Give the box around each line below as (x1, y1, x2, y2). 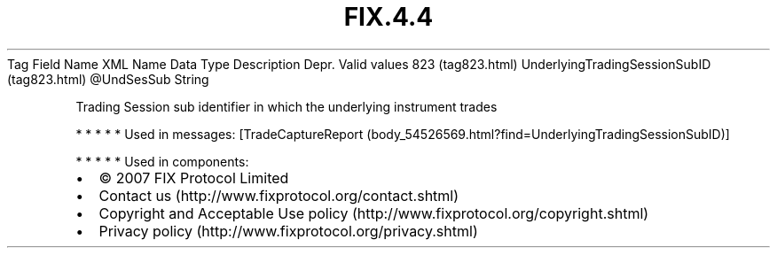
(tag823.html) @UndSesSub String (7, 71, 209, 87)
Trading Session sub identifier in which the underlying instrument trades (75, 98, 498, 114)
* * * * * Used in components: (75, 153, 249, 169)
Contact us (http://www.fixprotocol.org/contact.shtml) (98, 186, 459, 205)
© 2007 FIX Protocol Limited (98, 168, 289, 187)
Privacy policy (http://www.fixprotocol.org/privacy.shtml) (98, 221, 478, 240)
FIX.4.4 (343, 2, 434, 32)
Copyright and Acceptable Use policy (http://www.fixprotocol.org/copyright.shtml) (98, 204, 649, 222)
